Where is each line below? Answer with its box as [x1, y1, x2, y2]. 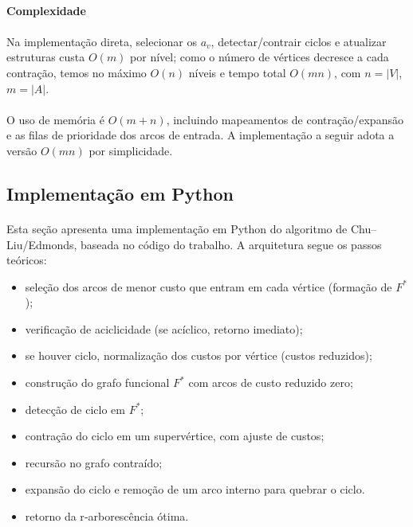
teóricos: [6, 252, 47, 268]
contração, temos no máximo [6, 64, 147, 80]
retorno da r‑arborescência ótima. [25, 508, 189, 525]
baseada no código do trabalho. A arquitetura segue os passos [81, 236, 382, 252]
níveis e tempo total [188, 64, 286, 80]
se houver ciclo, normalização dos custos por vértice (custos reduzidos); [25, 347, 372, 364]
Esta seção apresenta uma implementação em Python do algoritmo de [6, 220, 348, 236]
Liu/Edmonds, [6, 236, 77, 252]
